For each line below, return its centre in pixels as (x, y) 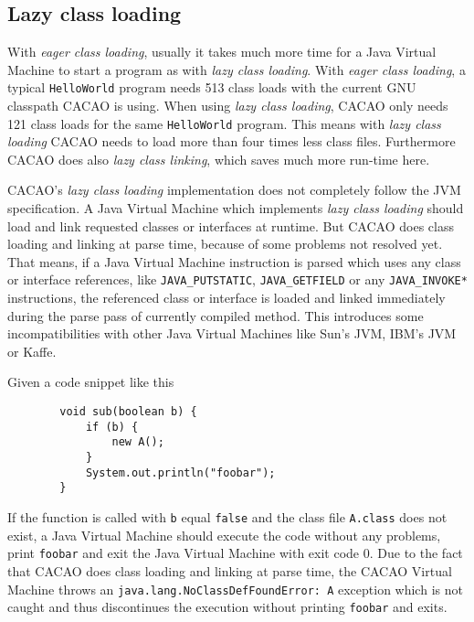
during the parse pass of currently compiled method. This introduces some (216, 315)
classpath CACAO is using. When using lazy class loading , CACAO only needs (228, 106)
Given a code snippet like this (91, 382)
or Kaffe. (32, 351)
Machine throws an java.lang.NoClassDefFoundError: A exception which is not (235, 589)
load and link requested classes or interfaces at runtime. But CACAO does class (231, 225)
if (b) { (112, 427)
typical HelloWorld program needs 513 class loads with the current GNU (212, 87)
